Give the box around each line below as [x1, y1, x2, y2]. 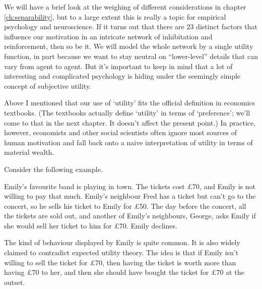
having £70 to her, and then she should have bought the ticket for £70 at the [4, 267, 244, 277]
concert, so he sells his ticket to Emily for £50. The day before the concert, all [4, 200, 246, 211]
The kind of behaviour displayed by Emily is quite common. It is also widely [4, 237, 240, 248]
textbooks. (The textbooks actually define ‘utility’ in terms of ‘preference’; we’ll [4, 107, 250, 118]
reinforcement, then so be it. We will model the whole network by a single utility [4, 41, 253, 51]
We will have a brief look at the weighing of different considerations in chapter [4, 2, 246, 12]
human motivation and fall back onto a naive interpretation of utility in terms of [4, 137, 253, 147]
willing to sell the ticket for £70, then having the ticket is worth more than [4, 257, 236, 267]
